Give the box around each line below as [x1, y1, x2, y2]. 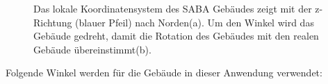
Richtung [33, 15, 72, 29]
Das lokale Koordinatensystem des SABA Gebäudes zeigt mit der [33, 1, 312, 15]
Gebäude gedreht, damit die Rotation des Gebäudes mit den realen [33, 28, 319, 43]
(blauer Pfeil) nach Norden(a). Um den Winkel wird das [75, 15, 314, 29]
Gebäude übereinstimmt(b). [33, 42, 151, 56]
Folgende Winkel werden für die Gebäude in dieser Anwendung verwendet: [6, 65, 322, 80]
